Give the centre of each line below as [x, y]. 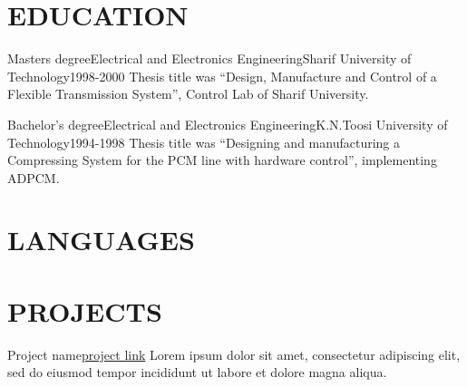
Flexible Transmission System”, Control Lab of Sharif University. [188, 94]
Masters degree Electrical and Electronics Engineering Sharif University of [209, 58]
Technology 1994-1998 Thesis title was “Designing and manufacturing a [204, 142]
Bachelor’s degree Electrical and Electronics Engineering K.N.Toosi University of [228, 124]
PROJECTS [85, 310]
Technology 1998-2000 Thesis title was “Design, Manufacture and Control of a [222, 76]
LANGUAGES [101, 240]
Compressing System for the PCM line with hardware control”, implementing [222, 160]
